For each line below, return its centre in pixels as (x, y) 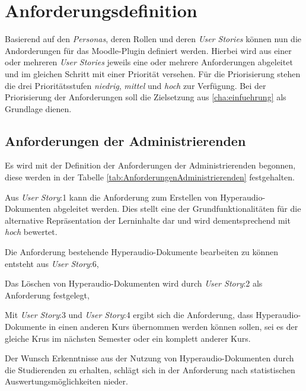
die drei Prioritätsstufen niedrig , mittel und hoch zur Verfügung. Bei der (136, 85)
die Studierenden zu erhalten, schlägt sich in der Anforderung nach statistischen (150, 369)
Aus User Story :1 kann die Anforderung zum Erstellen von (111, 197)
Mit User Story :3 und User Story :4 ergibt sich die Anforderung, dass (129, 315)
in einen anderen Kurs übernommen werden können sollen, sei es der (173, 327)
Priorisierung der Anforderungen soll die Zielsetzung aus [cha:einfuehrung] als (146, 97)
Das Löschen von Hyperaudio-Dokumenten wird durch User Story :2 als (134, 283)
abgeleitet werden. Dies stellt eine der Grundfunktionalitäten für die (177, 209)
